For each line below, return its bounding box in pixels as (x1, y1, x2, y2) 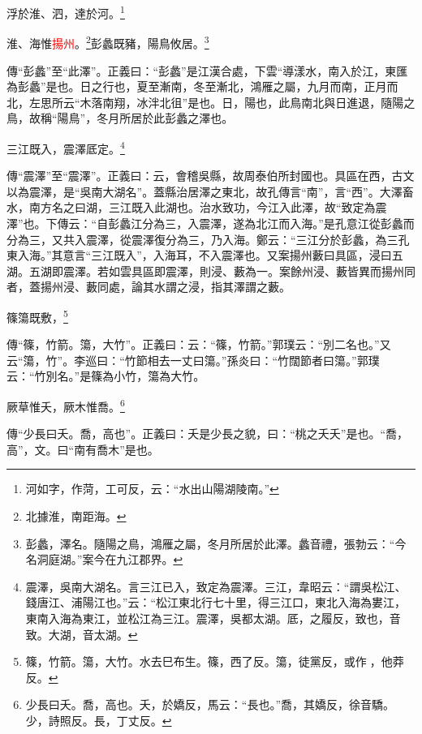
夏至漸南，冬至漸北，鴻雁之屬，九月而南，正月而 (136, 78, 398, 95)
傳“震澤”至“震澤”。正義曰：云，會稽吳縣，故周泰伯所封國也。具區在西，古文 (6, 167, 415, 184)
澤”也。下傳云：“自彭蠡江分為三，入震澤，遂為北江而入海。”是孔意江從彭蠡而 (6, 214, 415, 231)
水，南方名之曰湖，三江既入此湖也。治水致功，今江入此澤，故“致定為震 (6, 199, 387, 216)
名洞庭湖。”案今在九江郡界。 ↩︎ (25, 551, 183, 568)
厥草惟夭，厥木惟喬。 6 (6, 395, 125, 414)
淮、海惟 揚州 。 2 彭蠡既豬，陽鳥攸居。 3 (6, 32, 209, 51)
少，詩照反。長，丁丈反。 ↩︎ (25, 711, 172, 728)
